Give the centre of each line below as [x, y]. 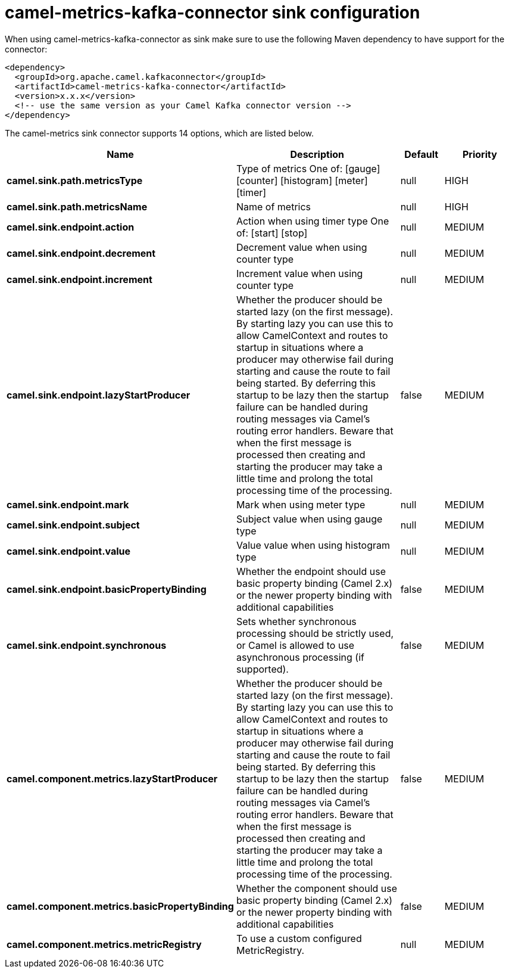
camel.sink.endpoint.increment [79, 279]
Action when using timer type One [313, 221]
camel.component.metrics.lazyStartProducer [112, 778]
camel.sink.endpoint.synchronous [87, 645]
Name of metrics [274, 206]
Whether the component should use [317, 888]
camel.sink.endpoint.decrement [81, 253]
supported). [262, 669]
